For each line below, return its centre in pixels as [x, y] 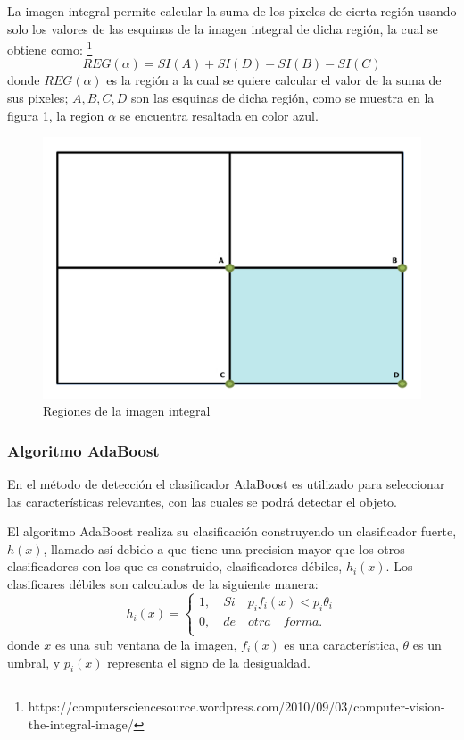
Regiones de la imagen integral [127, 411]
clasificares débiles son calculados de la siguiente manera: [163, 583]
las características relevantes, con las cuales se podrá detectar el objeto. [202, 501]
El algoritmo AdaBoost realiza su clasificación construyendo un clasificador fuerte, [232, 531]
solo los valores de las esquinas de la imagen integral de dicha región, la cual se [223, 28]
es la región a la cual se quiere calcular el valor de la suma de [274, 80]
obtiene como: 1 [50, 48]
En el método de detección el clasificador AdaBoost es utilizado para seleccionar [226, 483]
